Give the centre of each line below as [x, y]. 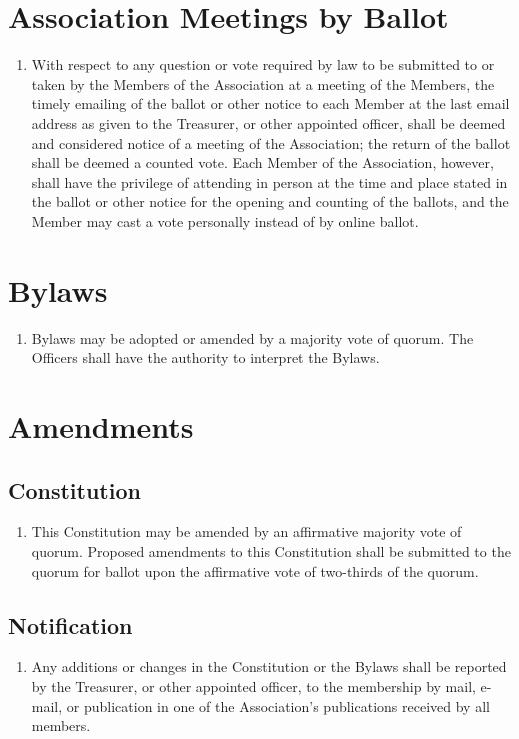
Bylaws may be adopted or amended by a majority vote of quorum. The [252, 337]
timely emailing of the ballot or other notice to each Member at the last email [270, 103]
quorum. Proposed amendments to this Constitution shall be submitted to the [271, 550]
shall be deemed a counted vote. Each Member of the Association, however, [262, 162]
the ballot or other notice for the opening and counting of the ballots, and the [270, 201]
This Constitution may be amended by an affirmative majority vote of [246, 531]
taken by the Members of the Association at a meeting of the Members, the [263, 83]
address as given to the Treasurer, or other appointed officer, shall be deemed [268, 122]
